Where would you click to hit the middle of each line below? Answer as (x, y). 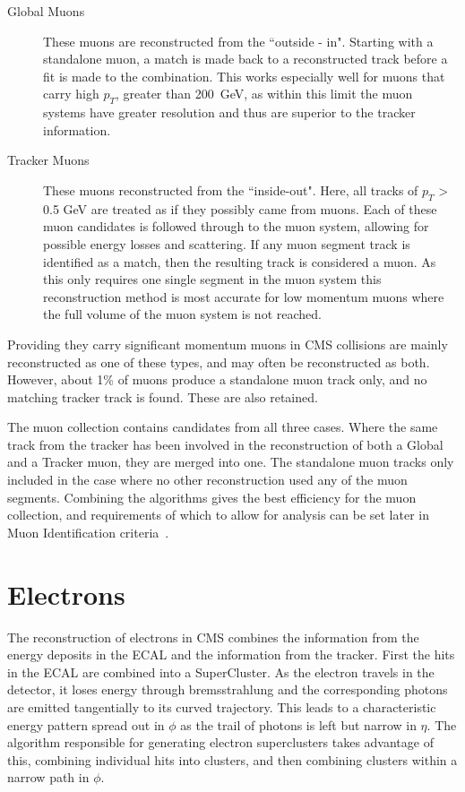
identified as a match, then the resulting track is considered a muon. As (240, 261)
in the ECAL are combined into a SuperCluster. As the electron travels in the (221, 671)
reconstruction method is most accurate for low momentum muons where (244, 296)
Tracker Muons (48, 160)
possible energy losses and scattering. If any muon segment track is (227, 243)
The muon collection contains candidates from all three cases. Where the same (223, 427)
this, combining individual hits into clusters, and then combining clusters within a (232, 759)
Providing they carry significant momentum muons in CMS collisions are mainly (228, 344)
